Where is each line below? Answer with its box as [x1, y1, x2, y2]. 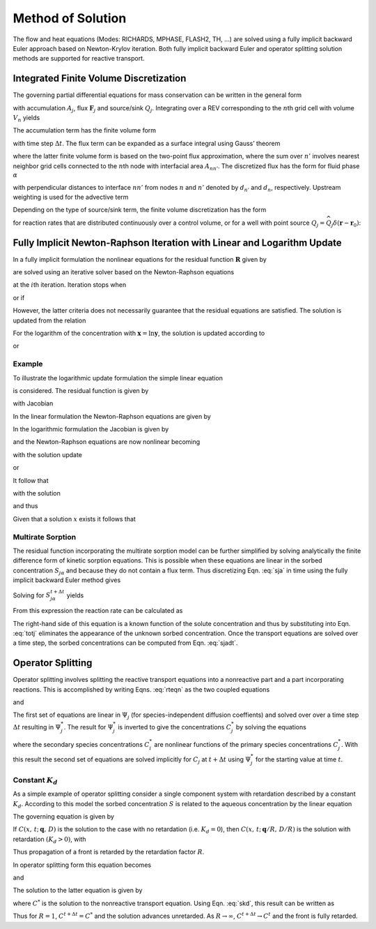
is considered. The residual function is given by [13, 386, 149, 394]
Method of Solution [13, 10, 127, 26]
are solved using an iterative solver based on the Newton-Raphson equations [13, 268, 235, 276]
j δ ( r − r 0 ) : [331, 218, 361, 228]
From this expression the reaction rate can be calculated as [13, 607, 183, 615]
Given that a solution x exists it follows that [13, 514, 136, 523]
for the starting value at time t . [255, 755, 343, 764]
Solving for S [13, 590, 51, 600]
